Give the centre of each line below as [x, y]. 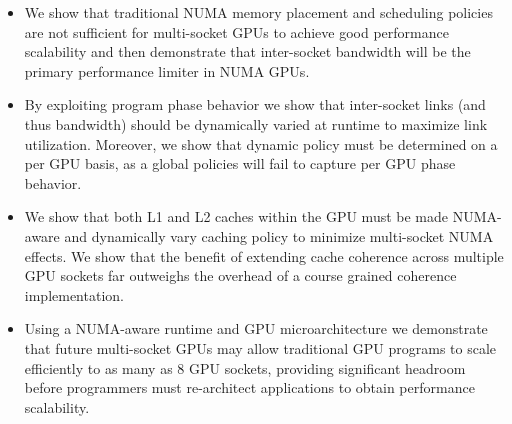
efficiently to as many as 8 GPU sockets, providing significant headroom [245, 367]
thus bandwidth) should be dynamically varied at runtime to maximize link [256, 123]
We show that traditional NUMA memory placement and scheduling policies [258, 12]
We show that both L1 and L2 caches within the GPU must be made [236, 216]
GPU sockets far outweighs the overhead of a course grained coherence [240, 275]
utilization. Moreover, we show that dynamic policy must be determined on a [261, 143]
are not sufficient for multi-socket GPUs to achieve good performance [236, 31]
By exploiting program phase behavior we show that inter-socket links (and [255, 104]
